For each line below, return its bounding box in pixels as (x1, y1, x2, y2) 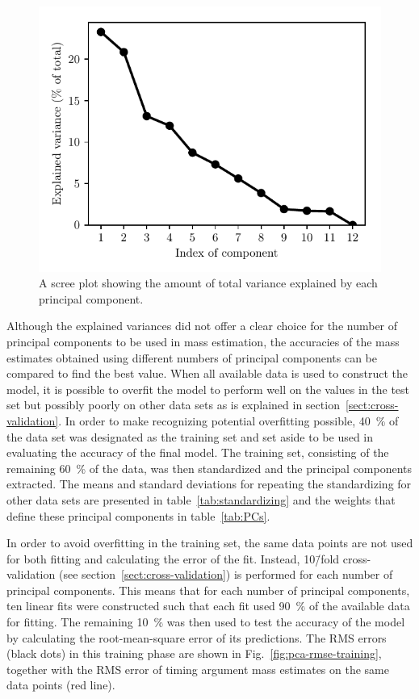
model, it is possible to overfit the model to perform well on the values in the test (6, 380, 410, 397)
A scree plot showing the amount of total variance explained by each (39, 274, 378, 291)
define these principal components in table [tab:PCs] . (6, 507, 270, 524)
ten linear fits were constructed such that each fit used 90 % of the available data (6, 597, 410, 614)
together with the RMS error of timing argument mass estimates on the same (6, 660, 389, 677)
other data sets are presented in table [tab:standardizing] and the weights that (6, 491, 396, 508)
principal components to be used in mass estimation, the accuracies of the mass (6, 333, 400, 349)
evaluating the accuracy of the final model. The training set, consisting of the (6, 444, 389, 461)
